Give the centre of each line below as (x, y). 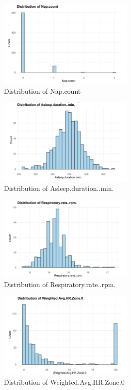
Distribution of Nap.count (42, 91)
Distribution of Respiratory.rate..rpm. (60, 284)
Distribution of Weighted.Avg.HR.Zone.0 (64, 382)
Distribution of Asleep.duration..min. (59, 188)
